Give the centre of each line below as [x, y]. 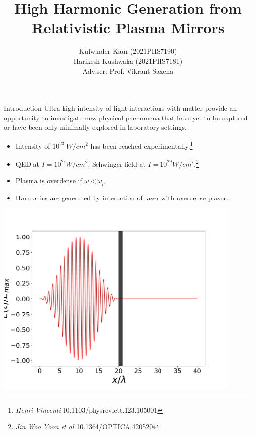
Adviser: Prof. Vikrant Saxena [128, 70]
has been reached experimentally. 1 [142, 145]
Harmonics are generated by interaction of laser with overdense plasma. [123, 197]
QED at [28, 164]
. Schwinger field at [117, 164]
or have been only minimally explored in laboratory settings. [95, 127]
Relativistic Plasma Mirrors [128, 27]
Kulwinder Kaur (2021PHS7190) [128, 51]
